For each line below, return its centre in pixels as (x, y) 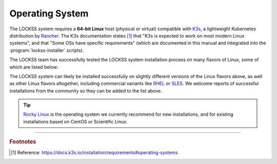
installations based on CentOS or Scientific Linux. (75, 121)
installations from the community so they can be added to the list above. (86, 90)
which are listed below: (34, 67)
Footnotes (23, 142)
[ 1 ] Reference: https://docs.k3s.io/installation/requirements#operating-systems (94, 152)
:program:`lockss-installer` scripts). (47, 50)
